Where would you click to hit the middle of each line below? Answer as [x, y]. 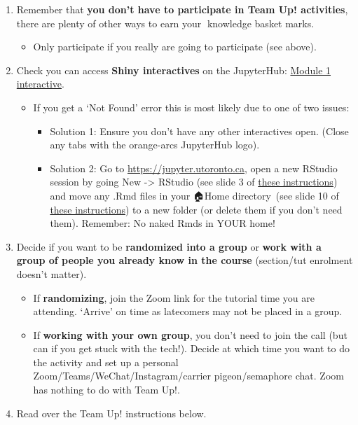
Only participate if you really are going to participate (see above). [175, 47]
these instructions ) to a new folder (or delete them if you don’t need [196, 209]
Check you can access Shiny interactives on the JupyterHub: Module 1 [174, 70]
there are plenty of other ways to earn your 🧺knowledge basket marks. [165, 23]
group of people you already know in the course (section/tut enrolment [185, 260]
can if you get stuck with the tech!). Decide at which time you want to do [191, 348]
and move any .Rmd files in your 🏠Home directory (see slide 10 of [194, 195]
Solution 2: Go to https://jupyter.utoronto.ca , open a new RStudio [194, 168]
